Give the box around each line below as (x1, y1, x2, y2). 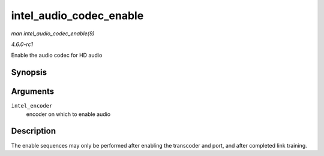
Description (11, 126, 56, 136)
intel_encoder (11, 102, 53, 109)
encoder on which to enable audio (26, 111, 111, 118)
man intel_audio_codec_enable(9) (11, 30, 95, 37)
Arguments (11, 87, 55, 97)
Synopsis (11, 68, 47, 78)
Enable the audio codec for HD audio (11, 51, 103, 59)
